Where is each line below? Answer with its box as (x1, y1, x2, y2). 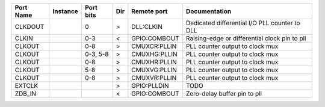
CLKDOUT (14, 23, 45, 31)
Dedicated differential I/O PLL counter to (185, 19, 300, 27)
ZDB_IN (14, 90, 36, 97)
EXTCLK (14, 82, 39, 90)
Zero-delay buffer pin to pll (185, 90, 262, 97)
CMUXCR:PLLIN (131, 42, 177, 50)
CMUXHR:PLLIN (131, 58, 177, 66)
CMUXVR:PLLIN (131, 74, 177, 82)
